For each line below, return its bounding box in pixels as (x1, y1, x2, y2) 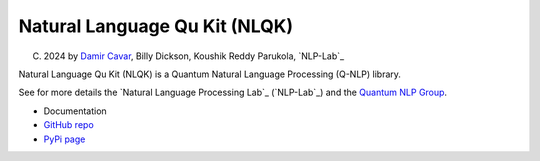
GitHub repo (43, 119, 94, 131)
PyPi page (43, 133, 86, 145)
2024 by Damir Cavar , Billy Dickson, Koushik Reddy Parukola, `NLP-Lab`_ (43, 50, 345, 62)
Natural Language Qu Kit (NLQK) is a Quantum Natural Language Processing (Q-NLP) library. (18, 68, 402, 80)
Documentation (43, 105, 107, 117)
